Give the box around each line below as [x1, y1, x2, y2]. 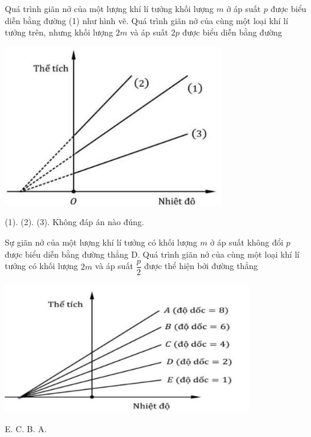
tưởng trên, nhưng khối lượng [5, 26, 113, 39]
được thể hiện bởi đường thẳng [144, 259, 258, 272]
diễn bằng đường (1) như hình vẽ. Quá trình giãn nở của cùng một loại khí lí [5, 14, 288, 26]
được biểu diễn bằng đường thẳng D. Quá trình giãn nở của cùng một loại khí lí [5, 247, 300, 260]
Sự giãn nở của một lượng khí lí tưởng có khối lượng [5, 235, 198, 248]
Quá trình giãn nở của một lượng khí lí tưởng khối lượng [5, 2, 214, 14]
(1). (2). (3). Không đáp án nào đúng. [5, 215, 144, 228]
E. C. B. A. [5, 422, 47, 435]
